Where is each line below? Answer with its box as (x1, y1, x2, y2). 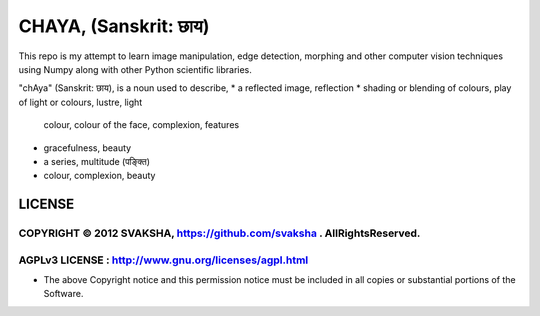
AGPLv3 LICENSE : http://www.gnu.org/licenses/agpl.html (18, 253, 309, 267)
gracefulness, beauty (43, 141, 132, 154)
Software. (43, 288, 84, 300)
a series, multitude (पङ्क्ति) (43, 155, 150, 167)
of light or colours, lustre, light (18, 96, 143, 108)
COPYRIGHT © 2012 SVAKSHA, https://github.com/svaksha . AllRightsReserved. (18, 226, 421, 240)
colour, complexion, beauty (43, 170, 156, 182)
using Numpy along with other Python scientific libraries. (18, 63, 252, 75)
